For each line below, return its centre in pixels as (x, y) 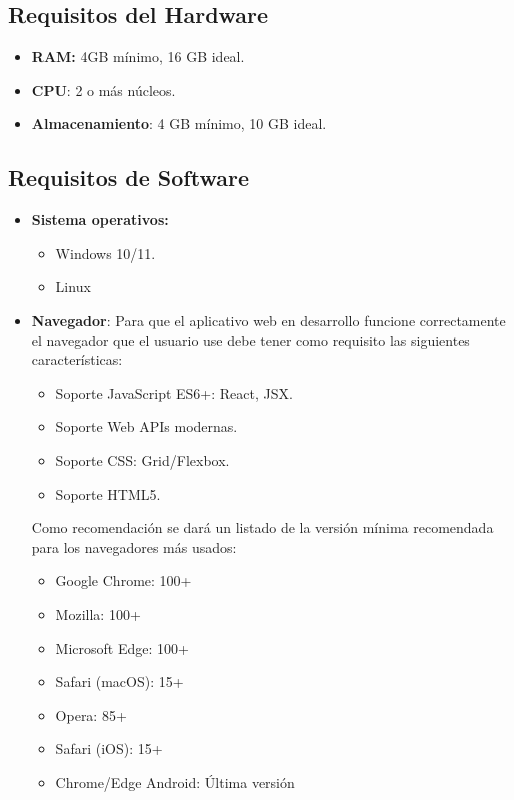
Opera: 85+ (91, 714)
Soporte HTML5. (108, 493)
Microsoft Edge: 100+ (122, 647)
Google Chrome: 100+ (123, 580)
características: (77, 359)
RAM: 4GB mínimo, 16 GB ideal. (138, 56)
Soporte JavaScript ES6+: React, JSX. (174, 392)
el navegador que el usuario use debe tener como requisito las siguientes (250, 339)
